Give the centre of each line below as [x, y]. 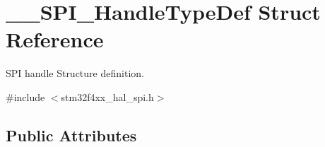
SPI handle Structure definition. [75, 73]
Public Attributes [71, 135]
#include [25, 96]
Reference [55, 39]
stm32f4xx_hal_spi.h [107, 96]
